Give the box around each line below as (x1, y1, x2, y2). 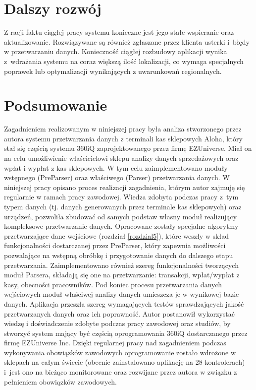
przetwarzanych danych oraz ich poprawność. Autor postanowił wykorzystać (4, 308, 235, 319)
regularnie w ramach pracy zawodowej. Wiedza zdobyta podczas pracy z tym (4, 192, 239, 202)
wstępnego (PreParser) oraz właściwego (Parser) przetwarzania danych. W (4, 172, 230, 183)
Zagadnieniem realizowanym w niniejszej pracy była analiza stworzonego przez (4, 124, 242, 134)
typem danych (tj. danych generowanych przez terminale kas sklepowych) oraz (4, 201, 242, 211)
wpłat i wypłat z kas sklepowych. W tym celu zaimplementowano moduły (4, 162, 228, 173)
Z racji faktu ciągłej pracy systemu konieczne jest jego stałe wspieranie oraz (4, 27, 234, 37)
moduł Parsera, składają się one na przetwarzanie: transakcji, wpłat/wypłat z (4, 269, 240, 280)
